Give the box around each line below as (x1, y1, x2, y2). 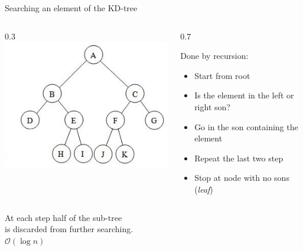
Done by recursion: (180, 49, 249, 62)
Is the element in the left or (194, 89, 294, 101)
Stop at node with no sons (194, 171, 289, 184)
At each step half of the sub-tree (5, 211, 122, 223)
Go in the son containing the (194, 120, 298, 133)
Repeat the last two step (194, 151, 284, 164)
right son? (194, 100, 230, 113)
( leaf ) (194, 183, 213, 195)
